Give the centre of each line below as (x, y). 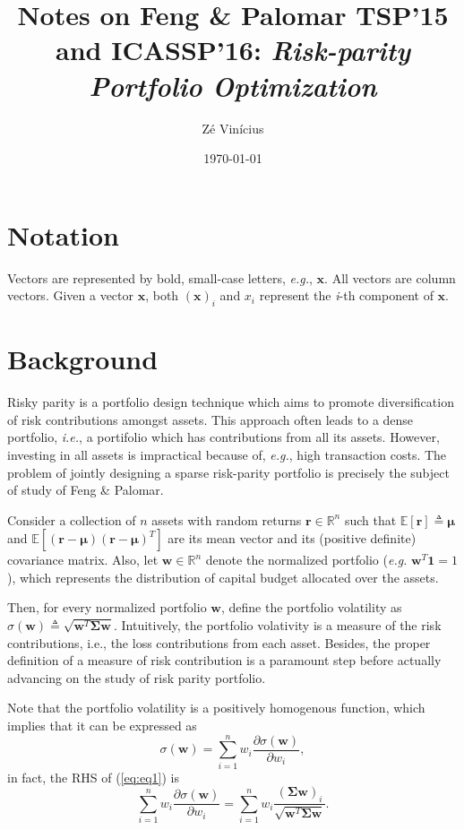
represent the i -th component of (346, 295)
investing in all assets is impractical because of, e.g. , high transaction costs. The (227, 454)
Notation (63, 234)
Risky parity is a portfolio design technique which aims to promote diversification (231, 402)
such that (370, 519)
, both (162, 295)
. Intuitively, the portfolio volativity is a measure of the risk (277, 625)
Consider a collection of (72, 519)
